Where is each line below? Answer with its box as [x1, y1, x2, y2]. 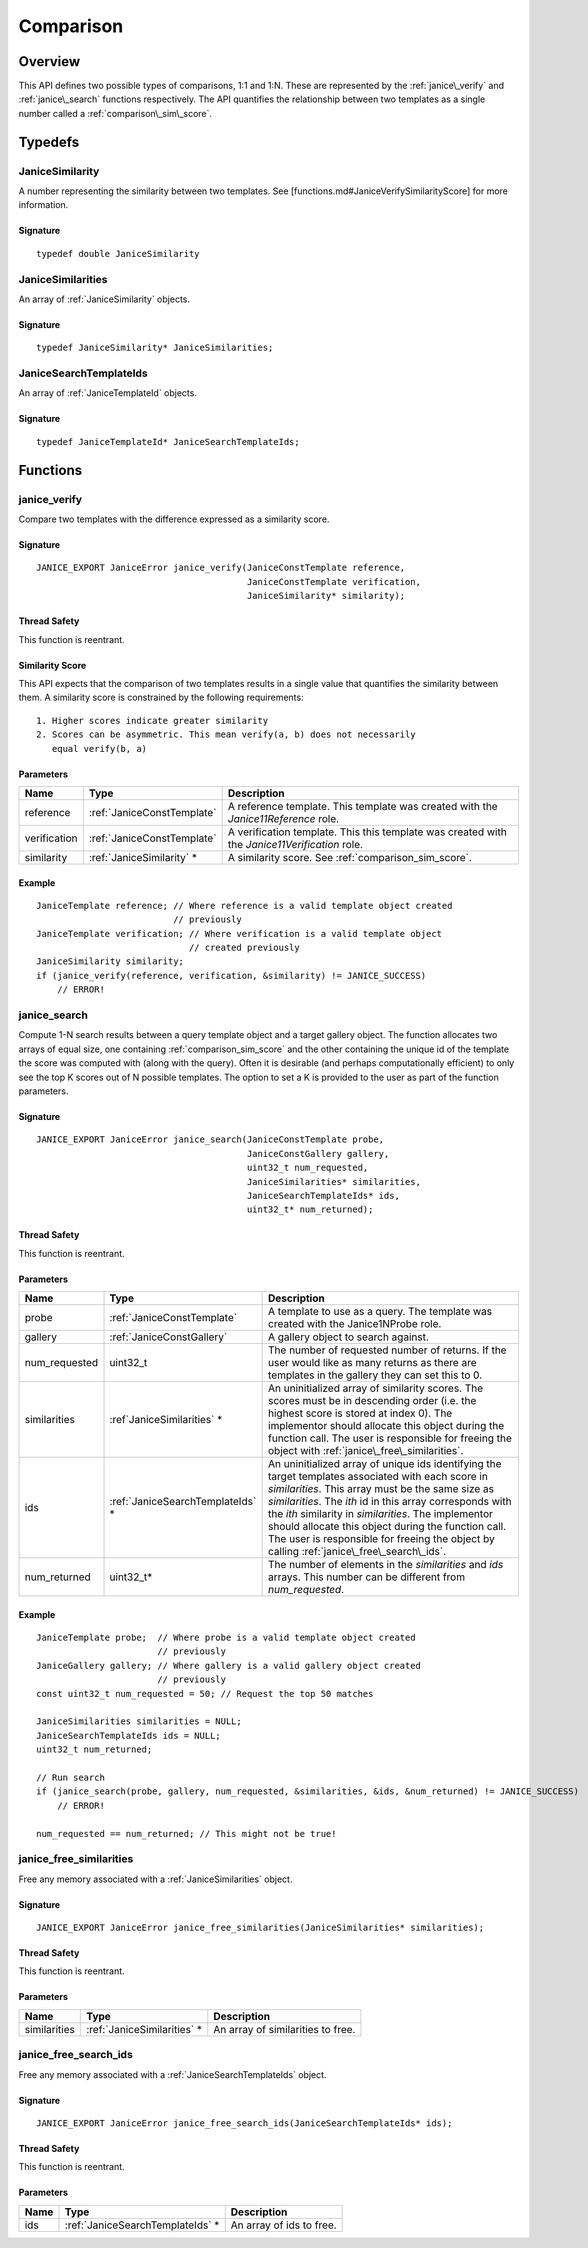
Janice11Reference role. [227, 811, 340, 825]
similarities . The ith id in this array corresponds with [268, 1495, 512, 1509]
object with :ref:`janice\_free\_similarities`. [268, 1444, 464, 1458]
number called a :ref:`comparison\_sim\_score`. [18, 107, 213, 119]
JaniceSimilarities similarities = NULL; [36, 1716, 242, 1727]
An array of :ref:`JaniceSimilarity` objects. [18, 293, 190, 305]
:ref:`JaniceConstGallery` [109, 1330, 228, 1344]
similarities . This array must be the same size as [268, 1482, 495, 1496]
